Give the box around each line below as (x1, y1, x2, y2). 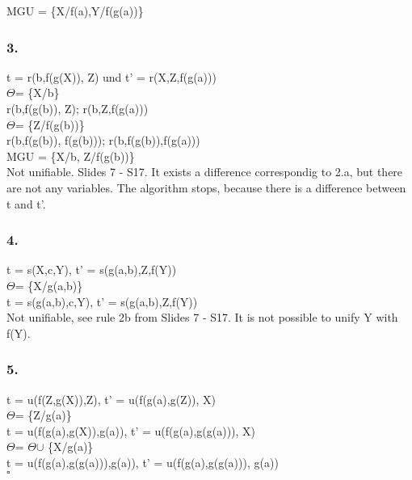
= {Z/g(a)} (15, 406, 72, 423)
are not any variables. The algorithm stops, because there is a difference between (6, 179, 406, 196)
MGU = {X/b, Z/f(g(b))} (6, 147, 135, 164)
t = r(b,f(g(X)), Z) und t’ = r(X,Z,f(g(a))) (6, 68, 217, 85)
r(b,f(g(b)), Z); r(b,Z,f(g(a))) (6, 100, 149, 116)
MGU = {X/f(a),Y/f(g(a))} (6, 2, 144, 19)
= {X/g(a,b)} (15, 276, 83, 293)
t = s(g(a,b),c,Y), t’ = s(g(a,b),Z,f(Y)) (6, 293, 198, 309)
